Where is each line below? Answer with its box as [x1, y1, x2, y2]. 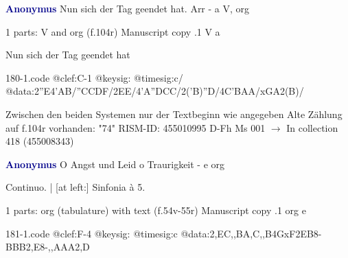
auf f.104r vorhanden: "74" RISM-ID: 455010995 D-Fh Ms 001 [5, 120, 266, 134]
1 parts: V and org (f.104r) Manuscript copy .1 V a [5, 24, 220, 38]
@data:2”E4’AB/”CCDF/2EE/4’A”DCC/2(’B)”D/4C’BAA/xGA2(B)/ [5, 84, 304, 98]
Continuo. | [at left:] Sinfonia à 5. [5, 180, 146, 194]
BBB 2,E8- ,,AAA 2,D [5, 239, 90, 254]
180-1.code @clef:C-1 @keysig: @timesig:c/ [5, 70, 183, 84]
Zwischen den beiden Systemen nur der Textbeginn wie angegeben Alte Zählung [5, 106, 343, 121]
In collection [286, 120, 338, 134]
